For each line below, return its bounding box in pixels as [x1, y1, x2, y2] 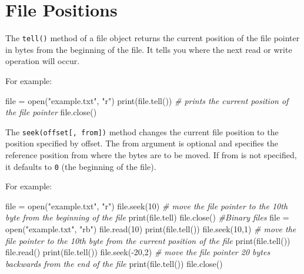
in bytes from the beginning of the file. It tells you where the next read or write [5, 43, 292, 55]
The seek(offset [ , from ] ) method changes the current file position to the [5, 125, 279, 138]
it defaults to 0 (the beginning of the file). [5, 160, 156, 172]
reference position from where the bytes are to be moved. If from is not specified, [5, 149, 297, 161]
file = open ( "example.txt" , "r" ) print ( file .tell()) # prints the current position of [5, 94, 289, 106]
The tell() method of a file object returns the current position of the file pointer [5, 32, 300, 44]
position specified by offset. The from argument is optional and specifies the [5, 137, 279, 149]
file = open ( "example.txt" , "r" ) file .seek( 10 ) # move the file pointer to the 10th [5, 199, 288, 212]
